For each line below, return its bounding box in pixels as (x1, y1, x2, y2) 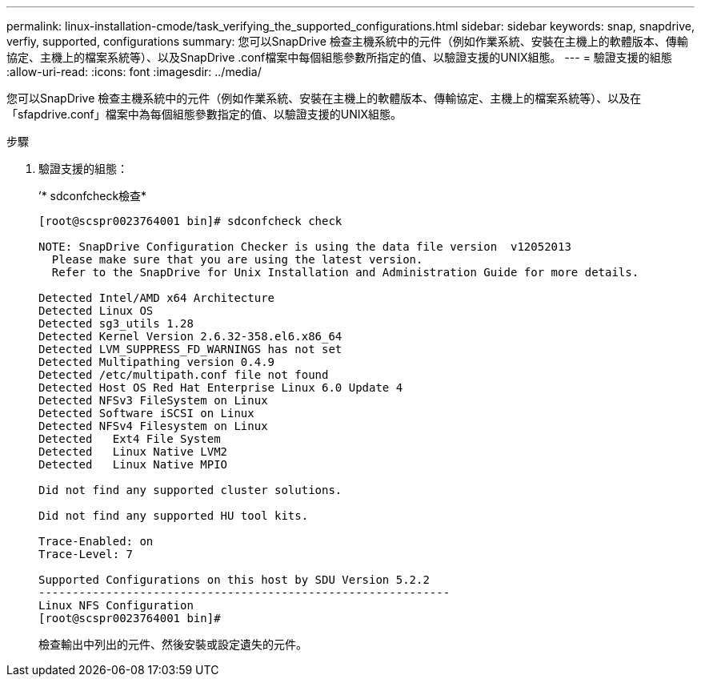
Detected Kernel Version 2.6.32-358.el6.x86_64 (38, 330, 342, 343)
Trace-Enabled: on (38, 535, 154, 548)
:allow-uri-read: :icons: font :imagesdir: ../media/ (6, 65, 262, 78)
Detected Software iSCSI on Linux (38, 407, 254, 420)
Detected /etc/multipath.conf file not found (38, 368, 329, 381)
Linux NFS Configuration (38, 599, 194, 612)
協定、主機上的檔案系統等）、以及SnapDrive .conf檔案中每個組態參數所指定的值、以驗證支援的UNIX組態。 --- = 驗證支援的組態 (6, 50, 672, 64)
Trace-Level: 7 (38, 548, 134, 560)
